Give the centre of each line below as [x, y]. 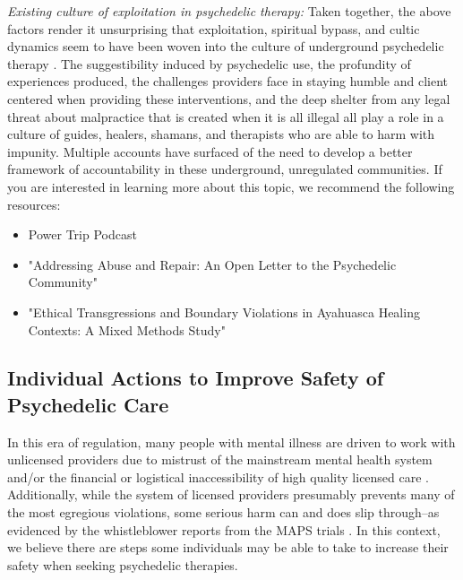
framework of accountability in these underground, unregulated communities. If [225, 169]
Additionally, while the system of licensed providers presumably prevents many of [231, 494]
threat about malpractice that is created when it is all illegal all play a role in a [226, 116]
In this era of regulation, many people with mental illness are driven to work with [231, 441]
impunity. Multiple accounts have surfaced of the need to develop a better [210, 151]
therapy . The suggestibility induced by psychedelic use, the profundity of [209, 63]
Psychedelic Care [88, 404]
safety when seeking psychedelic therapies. [123, 564]
